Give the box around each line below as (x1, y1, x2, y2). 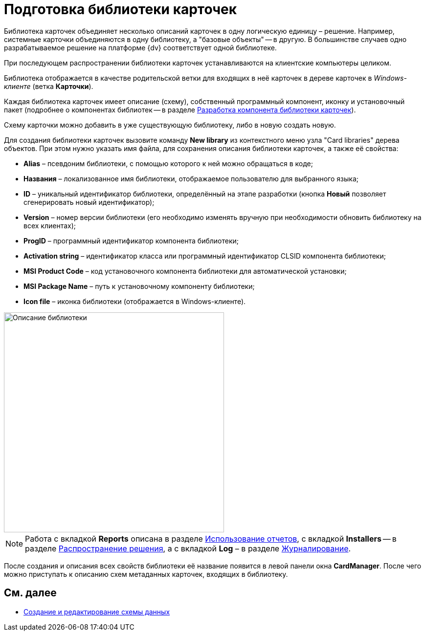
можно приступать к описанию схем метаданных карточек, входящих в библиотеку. (4, 569, 288, 578)
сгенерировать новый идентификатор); (23, 197, 155, 206)
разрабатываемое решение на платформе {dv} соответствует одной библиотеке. (4, 43, 277, 52)
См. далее (4, 587, 57, 599)
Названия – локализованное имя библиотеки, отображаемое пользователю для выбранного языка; (23, 174, 358, 183)
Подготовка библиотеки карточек (4, 1, 237, 18)
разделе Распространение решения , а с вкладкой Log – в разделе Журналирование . (25, 543, 351, 553)
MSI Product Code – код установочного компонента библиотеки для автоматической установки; (23, 266, 347, 275)
